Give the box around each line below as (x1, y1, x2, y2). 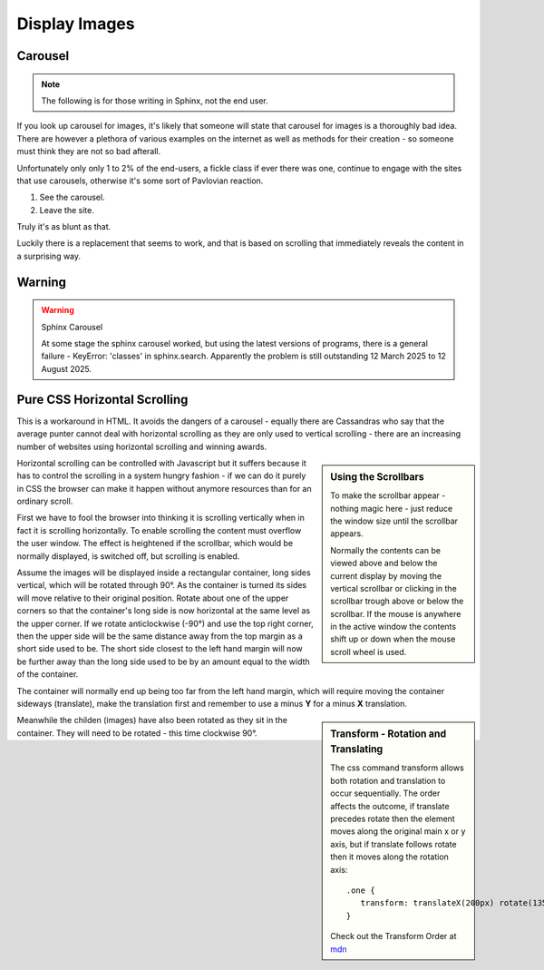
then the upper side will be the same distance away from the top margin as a (16, 631, 303, 642)
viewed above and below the (330, 558, 438, 569)
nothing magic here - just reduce (330, 503, 453, 514)
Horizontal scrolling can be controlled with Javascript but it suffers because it (16, 457, 307, 468)
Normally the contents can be (330, 544, 442, 555)
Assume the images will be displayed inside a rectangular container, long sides (16, 567, 312, 578)
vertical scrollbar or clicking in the (330, 583, 457, 593)
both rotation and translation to (330, 775, 446, 786)
